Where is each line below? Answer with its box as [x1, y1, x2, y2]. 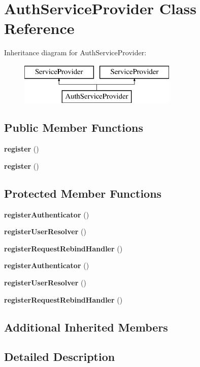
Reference [4, 18, 75, 39]
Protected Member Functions [4, 185, 162, 201]
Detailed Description [4, 349, 115, 364]
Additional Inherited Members [4, 319, 168, 335]
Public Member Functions [4, 120, 143, 135]
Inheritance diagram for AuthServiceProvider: [4, 47, 147, 58]
